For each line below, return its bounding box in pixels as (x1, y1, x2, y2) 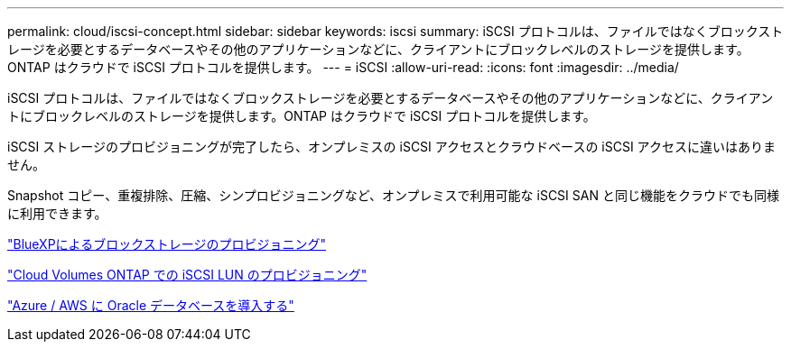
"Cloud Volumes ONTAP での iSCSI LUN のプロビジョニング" (7, 267, 368, 282)
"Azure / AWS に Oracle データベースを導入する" (7, 298, 294, 313)
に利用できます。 (7, 206, 107, 221)
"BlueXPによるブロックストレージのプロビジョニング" (7, 236, 327, 252)
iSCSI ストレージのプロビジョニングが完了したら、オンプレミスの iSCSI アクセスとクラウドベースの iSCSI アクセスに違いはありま (7, 139, 776, 154)
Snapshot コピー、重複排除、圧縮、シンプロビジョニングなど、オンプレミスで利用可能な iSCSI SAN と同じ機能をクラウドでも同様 (7, 188, 779, 203)
